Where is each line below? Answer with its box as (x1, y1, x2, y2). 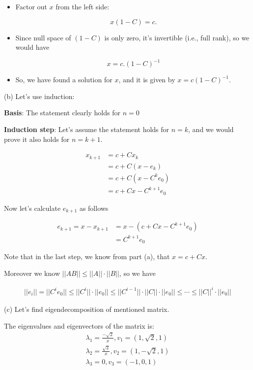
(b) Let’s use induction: (4, 91, 75, 101)
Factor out (15, 1, 47, 11)
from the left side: (56, 1, 110, 11)
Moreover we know (4, 268, 60, 278)
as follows (79, 202, 109, 213)
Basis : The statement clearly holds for (4, 107, 120, 118)
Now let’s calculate (4, 202, 61, 213)
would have (15, 42, 50, 52)
